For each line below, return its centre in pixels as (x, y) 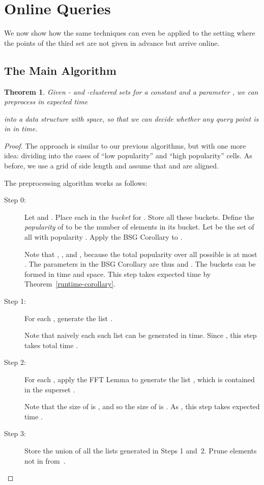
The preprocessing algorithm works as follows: (76, 182)
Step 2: (15, 362)
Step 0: (15, 200)
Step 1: (15, 301)
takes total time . (51, 345)
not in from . (45, 460)
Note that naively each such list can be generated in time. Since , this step (141, 335)
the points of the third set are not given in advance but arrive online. (112, 42)
